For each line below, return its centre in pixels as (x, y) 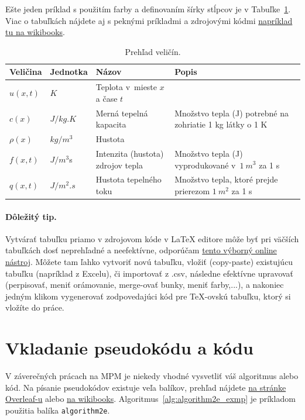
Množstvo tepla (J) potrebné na (232, 113)
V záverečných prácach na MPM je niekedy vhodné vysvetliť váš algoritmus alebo (152, 376)
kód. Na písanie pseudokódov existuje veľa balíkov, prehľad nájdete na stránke (146, 387)
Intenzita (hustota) (130, 153)
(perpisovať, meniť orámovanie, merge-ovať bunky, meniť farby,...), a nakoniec (145, 285)
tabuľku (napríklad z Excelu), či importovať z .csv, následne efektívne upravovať (150, 273)
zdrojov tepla (119, 165)
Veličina (26, 72)
